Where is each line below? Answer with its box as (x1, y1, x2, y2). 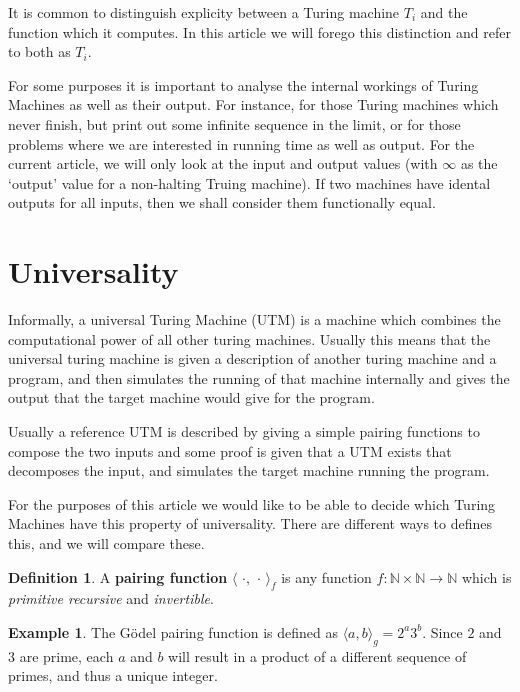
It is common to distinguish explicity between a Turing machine (8, 2, 400, 22)
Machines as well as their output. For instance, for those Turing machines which (8, 94, 499, 115)
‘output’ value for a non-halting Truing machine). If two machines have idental (8, 172, 491, 193)
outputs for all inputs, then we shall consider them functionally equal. (8, 192, 436, 213)
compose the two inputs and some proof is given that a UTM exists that (8, 440, 452, 461)
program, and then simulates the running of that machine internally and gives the (8, 367, 510, 388)
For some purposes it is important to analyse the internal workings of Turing (8, 74, 479, 95)
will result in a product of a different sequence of (168, 645, 467, 666)
